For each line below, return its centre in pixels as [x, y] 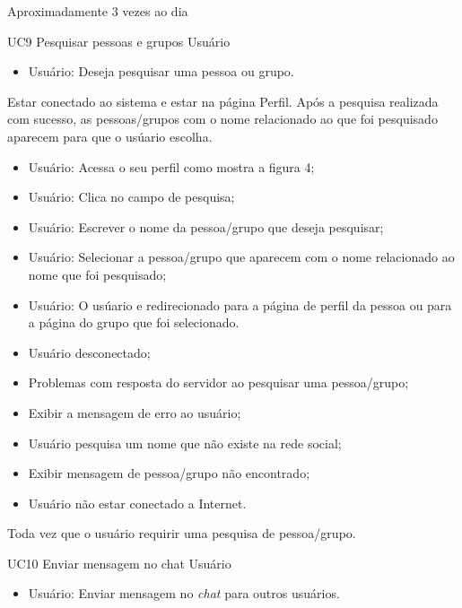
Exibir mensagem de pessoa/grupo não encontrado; [169, 473]
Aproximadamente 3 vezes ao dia [98, 11]
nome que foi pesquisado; [97, 274]
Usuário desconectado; [89, 352]
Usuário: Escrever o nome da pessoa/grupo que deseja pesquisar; [206, 226]
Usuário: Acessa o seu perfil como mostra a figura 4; [171, 166]
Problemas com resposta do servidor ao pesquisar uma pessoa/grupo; [218, 382]
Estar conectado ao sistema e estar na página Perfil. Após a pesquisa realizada [223, 101]
